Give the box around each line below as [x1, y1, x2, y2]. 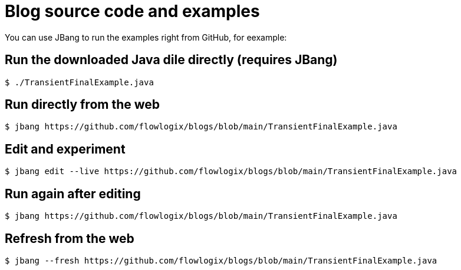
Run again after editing [5, 186, 141, 201]
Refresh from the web [5, 231, 134, 246]
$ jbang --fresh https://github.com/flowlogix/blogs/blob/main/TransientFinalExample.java [5, 255, 437, 265]
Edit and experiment [5, 141, 126, 156]
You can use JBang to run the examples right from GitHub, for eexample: [5, 32, 287, 42]
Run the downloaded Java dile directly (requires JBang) [5, 52, 338, 68]
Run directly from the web [5, 97, 160, 112]
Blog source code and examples [5, 1, 260, 21]
